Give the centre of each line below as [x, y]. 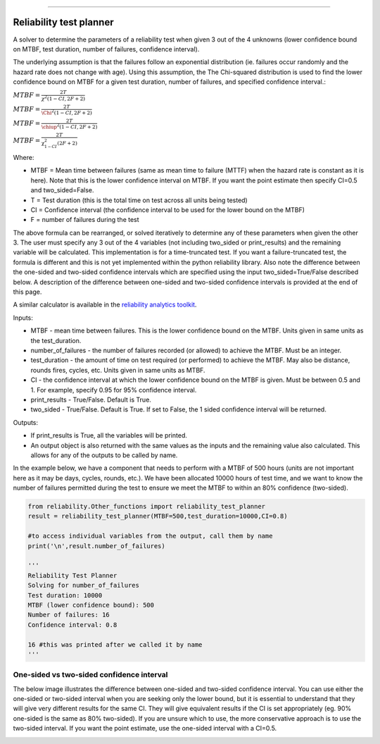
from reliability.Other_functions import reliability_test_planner [147, 507]
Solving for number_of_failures [84, 585]
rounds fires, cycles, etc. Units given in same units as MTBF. [118, 370]
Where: [24, 157]
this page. [27, 292]
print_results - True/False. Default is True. [91, 399]
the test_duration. [56, 340]
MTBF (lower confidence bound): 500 [91, 605]
